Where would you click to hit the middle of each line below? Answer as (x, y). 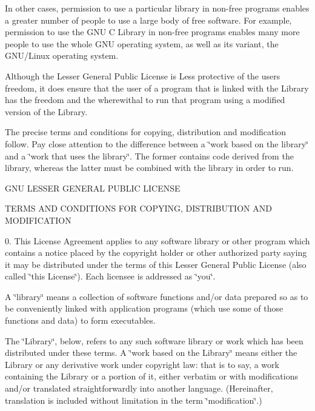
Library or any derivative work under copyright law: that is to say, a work (142, 364)
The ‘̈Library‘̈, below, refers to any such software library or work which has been (154, 340)
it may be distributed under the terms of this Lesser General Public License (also (156, 264)
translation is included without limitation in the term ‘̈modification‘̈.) (134, 400)
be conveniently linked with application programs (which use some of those (144, 308)
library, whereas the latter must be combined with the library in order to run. (149, 168)
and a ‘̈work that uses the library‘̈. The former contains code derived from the (149, 155)
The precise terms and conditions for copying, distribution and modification (146, 132)
